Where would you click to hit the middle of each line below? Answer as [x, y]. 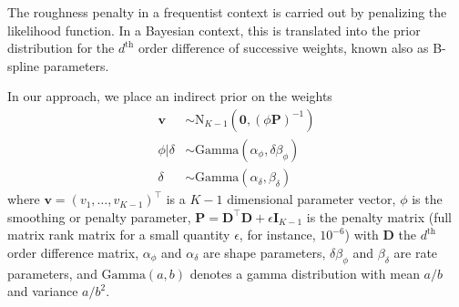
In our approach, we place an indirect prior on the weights [170, 96]
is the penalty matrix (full [379, 216]
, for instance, [277, 235]
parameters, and [52, 273]
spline [24, 65]
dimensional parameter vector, [311, 199]
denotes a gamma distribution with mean [305, 273]
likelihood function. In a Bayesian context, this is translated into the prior [214, 30]
